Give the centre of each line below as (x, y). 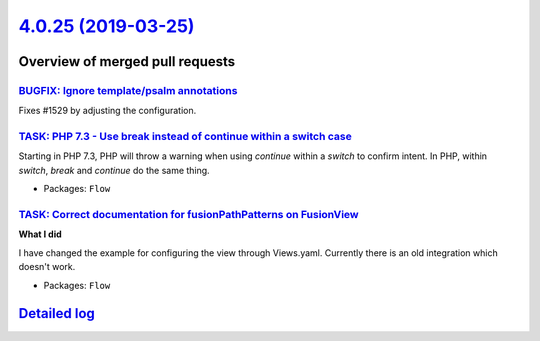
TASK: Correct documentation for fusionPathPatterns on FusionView (188, 214)
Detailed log (56, 313)
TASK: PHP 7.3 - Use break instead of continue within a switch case (185, 137)
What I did (40, 234)
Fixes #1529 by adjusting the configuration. (107, 111)
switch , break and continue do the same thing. (114, 170)
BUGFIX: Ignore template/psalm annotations (128, 90)
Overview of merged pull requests (127, 61)
